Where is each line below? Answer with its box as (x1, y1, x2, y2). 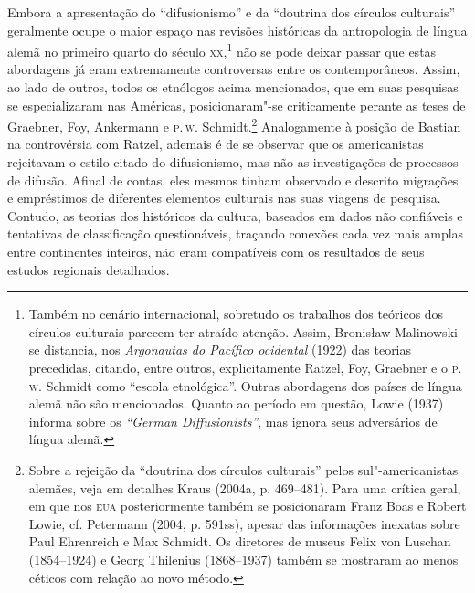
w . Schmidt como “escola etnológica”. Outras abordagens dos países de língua (28, 376, 462, 395)
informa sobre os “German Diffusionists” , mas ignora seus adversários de (28, 411, 438, 430)
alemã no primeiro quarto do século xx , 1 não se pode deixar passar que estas (7, 39, 437, 60)
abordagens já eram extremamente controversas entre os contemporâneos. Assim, (7, 59, 460, 79)
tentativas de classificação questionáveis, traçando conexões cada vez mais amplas (7, 224, 464, 243)
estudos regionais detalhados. (7, 259, 170, 279)
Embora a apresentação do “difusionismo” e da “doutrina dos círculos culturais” (7, 3, 456, 21)
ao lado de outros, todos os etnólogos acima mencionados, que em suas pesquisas (7, 78, 459, 97)
